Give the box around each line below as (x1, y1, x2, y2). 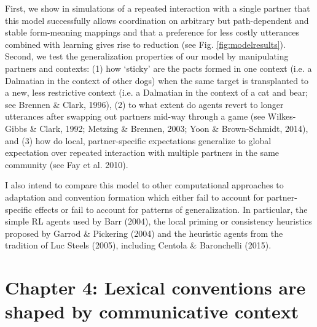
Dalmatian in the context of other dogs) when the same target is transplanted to (5, 74, 309, 87)
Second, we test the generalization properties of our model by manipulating (5, 50, 289, 63)
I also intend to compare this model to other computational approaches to (5, 179, 284, 191)
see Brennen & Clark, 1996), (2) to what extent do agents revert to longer (5, 98, 284, 110)
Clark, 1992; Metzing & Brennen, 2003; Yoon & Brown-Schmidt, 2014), (39, 121, 308, 134)
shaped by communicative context (5, 299, 299, 324)
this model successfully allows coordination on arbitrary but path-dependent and (5, 13, 309, 26)
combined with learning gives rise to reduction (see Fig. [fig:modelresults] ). (5, 37, 286, 50)
